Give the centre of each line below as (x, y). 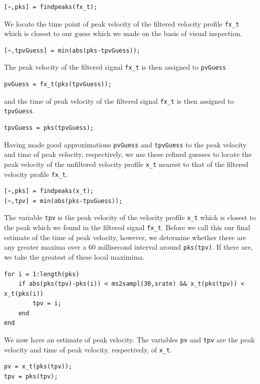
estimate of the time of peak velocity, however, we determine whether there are (125, 237)
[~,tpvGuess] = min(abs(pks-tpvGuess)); (72, 50)
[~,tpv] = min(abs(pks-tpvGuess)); (63, 201)
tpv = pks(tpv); (31, 376)
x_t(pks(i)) (24, 294)
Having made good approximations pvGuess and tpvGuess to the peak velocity (125, 144)
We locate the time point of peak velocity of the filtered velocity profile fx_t (122, 23)
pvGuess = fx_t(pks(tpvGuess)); (58, 84)
